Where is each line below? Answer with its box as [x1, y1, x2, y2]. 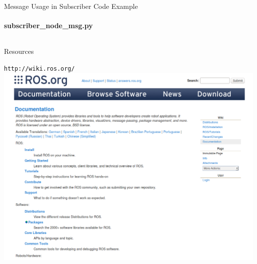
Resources [4, 46, 34, 56]
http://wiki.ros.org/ [4, 65, 75, 72]
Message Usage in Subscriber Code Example [4, 1, 138, 11]
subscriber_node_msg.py [4, 20, 93, 31]
